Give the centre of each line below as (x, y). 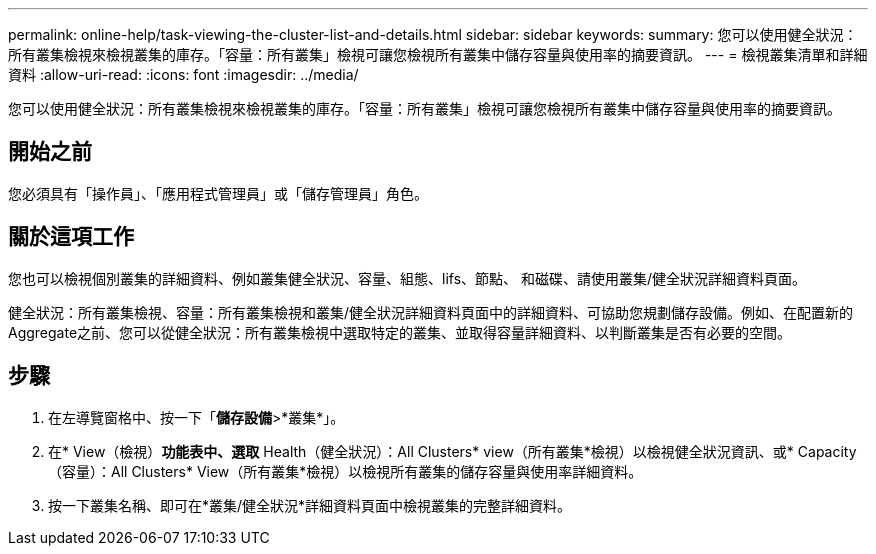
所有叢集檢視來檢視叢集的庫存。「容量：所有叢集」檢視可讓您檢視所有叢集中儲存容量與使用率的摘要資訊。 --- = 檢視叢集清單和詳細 (438, 54)
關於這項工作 (71, 237)
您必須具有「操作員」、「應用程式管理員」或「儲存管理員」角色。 (218, 193)
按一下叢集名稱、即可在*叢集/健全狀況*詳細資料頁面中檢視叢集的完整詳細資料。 (310, 505)
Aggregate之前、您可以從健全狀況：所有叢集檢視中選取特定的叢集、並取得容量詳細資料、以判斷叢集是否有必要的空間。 (400, 332)
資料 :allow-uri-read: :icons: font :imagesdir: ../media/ (183, 74)
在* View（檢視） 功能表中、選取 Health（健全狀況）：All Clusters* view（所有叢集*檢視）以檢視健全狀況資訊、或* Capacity (452, 451)
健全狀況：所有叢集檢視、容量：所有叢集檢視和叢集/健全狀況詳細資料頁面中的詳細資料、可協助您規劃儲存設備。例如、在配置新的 (431, 312)
